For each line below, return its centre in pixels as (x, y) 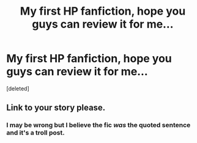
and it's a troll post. (36, 133)
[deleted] (18, 88)
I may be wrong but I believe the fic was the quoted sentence (98, 125)
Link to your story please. (56, 108)
